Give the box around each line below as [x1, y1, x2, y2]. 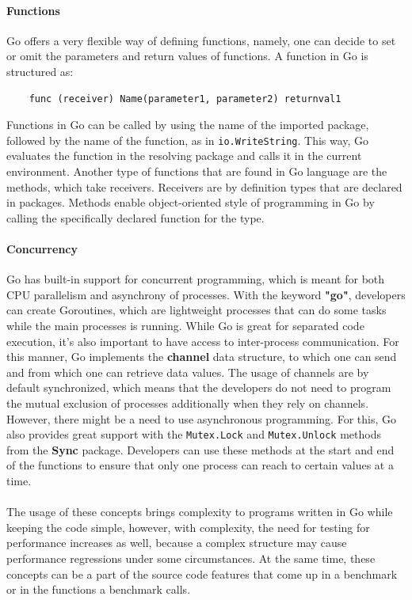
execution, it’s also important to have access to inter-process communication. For [6, 332, 399, 349]
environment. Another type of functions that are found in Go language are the [6, 163, 387, 180]
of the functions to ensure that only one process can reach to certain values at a [6, 457, 394, 473]
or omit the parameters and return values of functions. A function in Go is [6, 47, 368, 64]
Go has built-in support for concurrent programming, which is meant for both [6, 271, 385, 287]
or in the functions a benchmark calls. [6, 581, 191, 598]
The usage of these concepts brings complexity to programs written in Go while [6, 503, 393, 520]
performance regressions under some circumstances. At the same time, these [6, 549, 376, 566]
